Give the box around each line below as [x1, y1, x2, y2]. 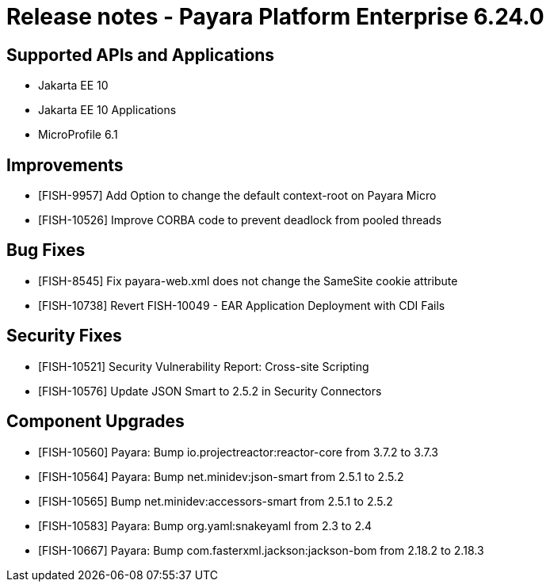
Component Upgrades [6, 411, 185, 432]
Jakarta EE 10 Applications [38, 103, 177, 117]
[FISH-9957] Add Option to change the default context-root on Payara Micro [38, 189, 437, 203]
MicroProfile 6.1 [38, 128, 118, 142]
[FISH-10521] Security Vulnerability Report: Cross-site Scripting [38, 359, 369, 373]
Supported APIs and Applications [6, 44, 275, 65]
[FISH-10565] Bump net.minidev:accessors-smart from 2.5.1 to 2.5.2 [38, 494, 393, 508]
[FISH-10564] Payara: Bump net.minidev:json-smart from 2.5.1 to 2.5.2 [38, 469, 404, 483]
